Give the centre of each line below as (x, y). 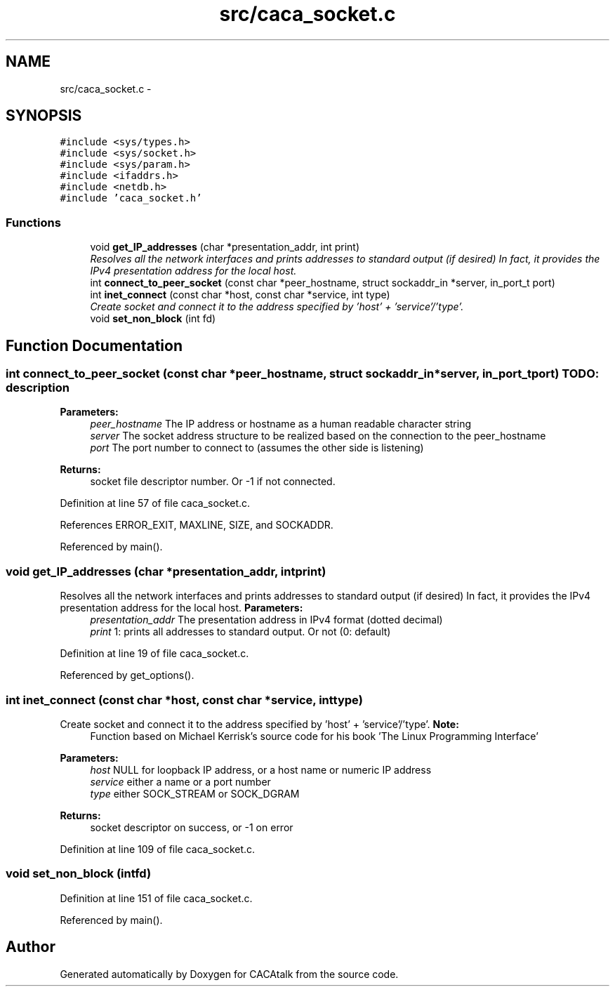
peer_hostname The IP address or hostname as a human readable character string (281, 424)
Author (31, 947)
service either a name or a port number (180, 781)
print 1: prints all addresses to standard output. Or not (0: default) (240, 632)
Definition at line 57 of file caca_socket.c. (155, 503)
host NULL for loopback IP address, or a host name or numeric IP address (261, 769)
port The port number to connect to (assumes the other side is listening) (257, 448)
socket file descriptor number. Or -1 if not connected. (213, 482)
